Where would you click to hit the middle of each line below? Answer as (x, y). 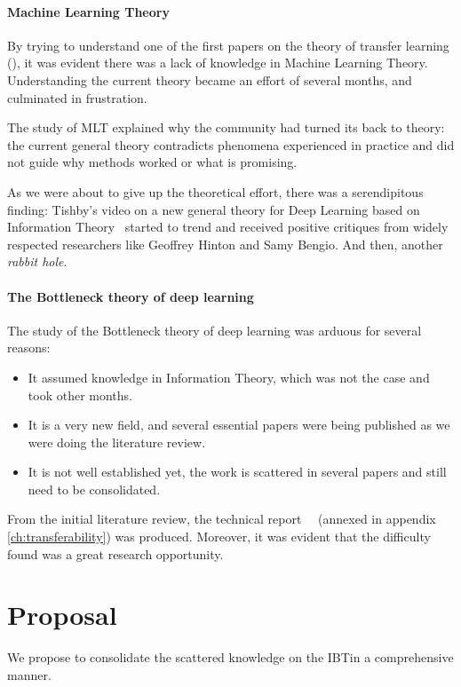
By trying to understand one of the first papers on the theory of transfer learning (228, 45)
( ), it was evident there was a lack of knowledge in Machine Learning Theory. (218, 63)
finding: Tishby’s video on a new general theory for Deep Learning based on (214, 209)
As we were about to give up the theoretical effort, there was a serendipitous (215, 191)
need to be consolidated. (94, 489)
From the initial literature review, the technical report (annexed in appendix (222, 519)
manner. (29, 674)
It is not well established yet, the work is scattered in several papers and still (237, 472)
